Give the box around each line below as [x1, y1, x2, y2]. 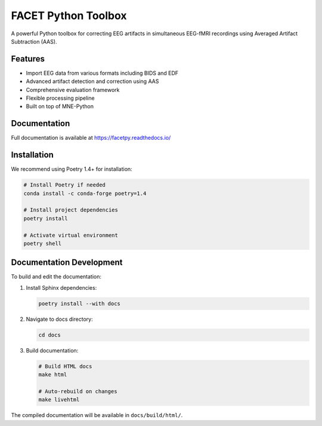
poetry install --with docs [38, 300, 120, 307]
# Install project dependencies [23, 207, 119, 213]
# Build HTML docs [38, 363, 92, 370]
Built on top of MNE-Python [26, 103, 94, 110]
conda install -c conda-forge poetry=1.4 [23, 190, 147, 197]
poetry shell [23, 240, 62, 247]
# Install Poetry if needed [23, 182, 106, 188]
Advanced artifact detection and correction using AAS [26, 78, 159, 85]
